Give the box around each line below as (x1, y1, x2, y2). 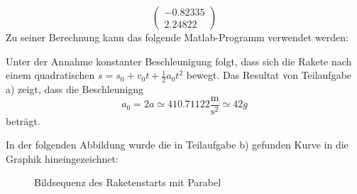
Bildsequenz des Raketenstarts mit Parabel (34, 175, 221, 190)
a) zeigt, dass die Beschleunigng (6, 82, 144, 97)
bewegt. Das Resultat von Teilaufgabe (186, 68, 352, 82)
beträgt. (6, 113, 40, 128)
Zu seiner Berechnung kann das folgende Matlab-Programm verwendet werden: (6, 30, 348, 44)
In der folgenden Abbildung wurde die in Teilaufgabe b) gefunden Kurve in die (6, 137, 348, 152)
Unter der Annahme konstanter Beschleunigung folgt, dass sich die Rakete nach (6, 53, 352, 68)
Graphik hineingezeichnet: (6, 151, 119, 166)
